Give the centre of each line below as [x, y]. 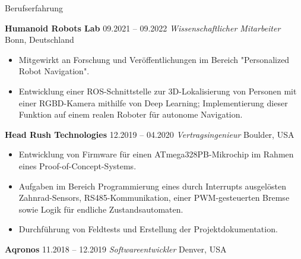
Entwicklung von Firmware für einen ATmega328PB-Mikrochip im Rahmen [156, 154]
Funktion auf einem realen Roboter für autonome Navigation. [131, 114]
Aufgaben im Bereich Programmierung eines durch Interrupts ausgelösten [152, 186]
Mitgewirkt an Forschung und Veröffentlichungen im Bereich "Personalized [154, 59]
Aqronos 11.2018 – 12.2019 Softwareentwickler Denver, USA [116, 249]
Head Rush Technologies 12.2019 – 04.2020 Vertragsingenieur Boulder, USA [150, 134]
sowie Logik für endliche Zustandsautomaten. [101, 209]
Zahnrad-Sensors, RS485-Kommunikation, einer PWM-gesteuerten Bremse [154, 198]
